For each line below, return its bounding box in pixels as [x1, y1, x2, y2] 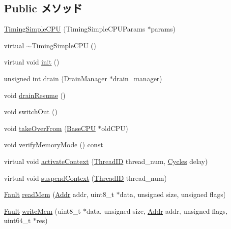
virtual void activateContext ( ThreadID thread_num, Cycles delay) [4, 156, 208, 166]
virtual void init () [4, 57, 59, 67]
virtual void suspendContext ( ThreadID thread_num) [4, 172, 167, 183]
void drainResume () [4, 90, 66, 100]
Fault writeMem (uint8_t [4, 205, 81, 216]
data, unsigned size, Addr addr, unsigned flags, [86, 205, 228, 216]
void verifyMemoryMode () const [4, 139, 103, 150]
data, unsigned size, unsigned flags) [119, 189, 226, 199]
